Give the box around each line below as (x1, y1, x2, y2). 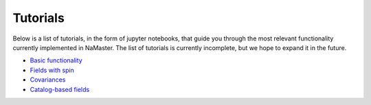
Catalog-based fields (30, 85, 90, 93)
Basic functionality (30, 56, 82, 65)
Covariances (30, 75, 66, 84)
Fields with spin (30, 66, 75, 74)
